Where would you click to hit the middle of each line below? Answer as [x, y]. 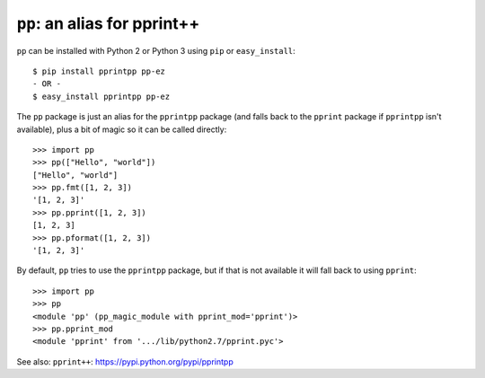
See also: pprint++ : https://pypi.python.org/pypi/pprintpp [125, 361]
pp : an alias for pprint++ [108, 23]
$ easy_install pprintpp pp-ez [101, 96]
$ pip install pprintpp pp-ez [99, 71]
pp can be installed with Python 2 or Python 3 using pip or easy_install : [156, 50]
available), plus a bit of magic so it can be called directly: [122, 129]
